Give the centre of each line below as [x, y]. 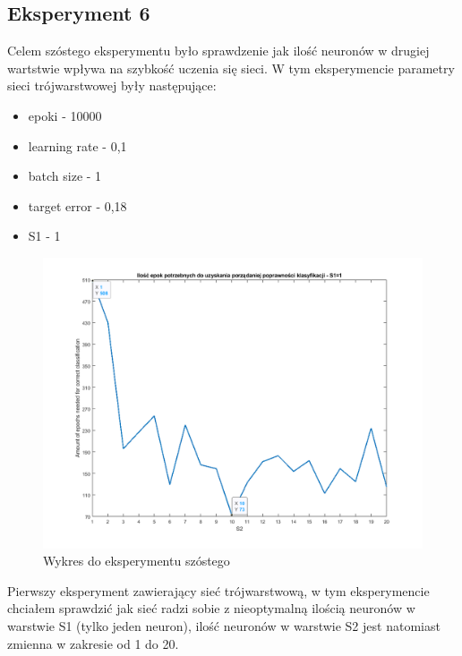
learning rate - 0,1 [77, 145]
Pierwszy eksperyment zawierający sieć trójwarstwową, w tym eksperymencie [218, 590]
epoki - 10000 [65, 115]
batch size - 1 [65, 176]
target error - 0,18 [77, 205]
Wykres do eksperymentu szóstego [137, 561]
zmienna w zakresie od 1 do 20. [93, 643]
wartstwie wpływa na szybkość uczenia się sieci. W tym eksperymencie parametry [231, 68]
